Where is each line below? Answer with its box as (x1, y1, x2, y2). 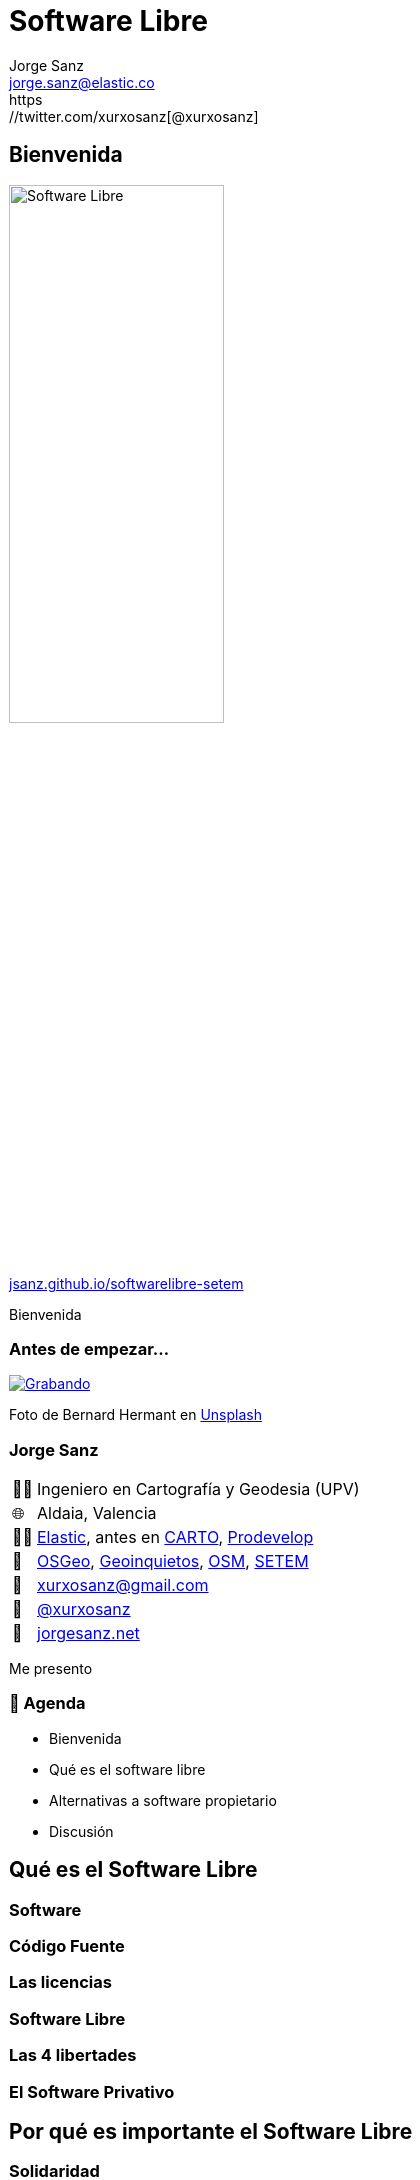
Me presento (9, 1660, 93, 1678)
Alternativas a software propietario (49, 1791, 277, 1809)
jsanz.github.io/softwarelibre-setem (9, 1274, 244, 1292)
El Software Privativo (9, 2081, 175, 2102)
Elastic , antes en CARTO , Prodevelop (37, 1527, 314, 1548)
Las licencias (9, 1972, 112, 1993)
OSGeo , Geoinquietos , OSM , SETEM (37, 1551, 309, 1572)
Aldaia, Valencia (37, 1503, 157, 1524)
